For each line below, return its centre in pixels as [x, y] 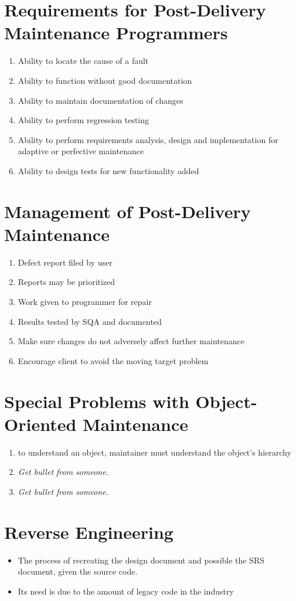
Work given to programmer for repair [85, 301]
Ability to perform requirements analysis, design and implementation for [148, 139]
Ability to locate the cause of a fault [83, 61]
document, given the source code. [78, 571]
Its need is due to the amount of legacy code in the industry [126, 591]
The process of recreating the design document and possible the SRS [141, 560]
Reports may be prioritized [67, 282]
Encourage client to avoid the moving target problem [113, 360]
